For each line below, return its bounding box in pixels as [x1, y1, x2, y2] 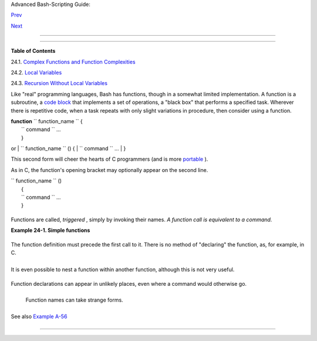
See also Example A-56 [11, 313, 68, 320]
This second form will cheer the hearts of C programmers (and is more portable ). [11, 156, 208, 163]
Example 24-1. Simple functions [11, 227, 90, 234]
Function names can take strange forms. [25, 296, 123, 303]
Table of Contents [11, 48, 56, 55]
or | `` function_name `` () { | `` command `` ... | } [11, 145, 126, 152]
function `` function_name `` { [11, 117, 83, 124]
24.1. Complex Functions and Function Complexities [11, 58, 136, 65]
